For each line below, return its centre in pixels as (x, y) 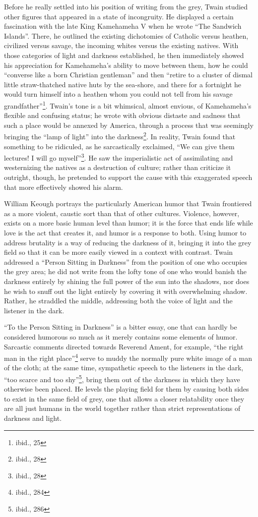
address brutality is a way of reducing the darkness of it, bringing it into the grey (128, 242)
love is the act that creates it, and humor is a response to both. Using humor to (125, 233)
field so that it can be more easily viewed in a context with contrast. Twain (119, 252)
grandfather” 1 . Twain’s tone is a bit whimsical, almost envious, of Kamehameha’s (128, 105)
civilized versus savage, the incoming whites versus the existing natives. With (121, 45)
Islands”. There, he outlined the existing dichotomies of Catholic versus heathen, (126, 35)
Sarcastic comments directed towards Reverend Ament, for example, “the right (124, 346)
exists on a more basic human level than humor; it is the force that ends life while (129, 223)
